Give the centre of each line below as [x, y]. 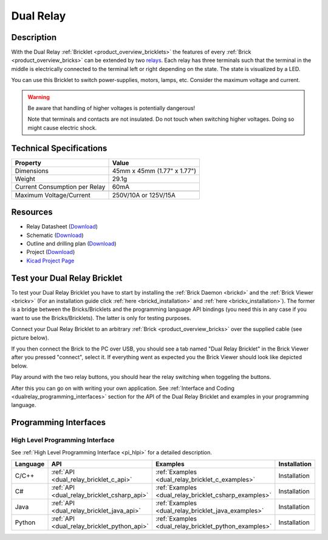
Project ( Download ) [51, 252]
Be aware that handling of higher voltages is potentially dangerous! [111, 108]
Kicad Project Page [50, 261]
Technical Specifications [59, 148]
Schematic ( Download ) [55, 235]
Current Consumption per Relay [60, 186]
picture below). [30, 338]
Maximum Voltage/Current [53, 195]
